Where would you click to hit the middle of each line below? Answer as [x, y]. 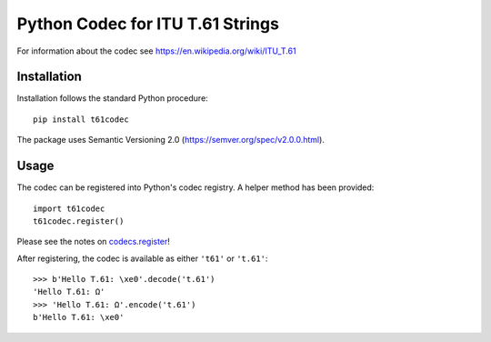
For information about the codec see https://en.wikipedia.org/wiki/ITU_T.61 [156, 51]
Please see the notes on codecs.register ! [93, 242]
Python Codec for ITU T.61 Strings [148, 24]
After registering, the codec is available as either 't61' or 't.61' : [142, 258]
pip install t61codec [81, 119]
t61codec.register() [79, 221]
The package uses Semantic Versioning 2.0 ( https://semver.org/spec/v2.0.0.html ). [170, 140]
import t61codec [69, 208]
